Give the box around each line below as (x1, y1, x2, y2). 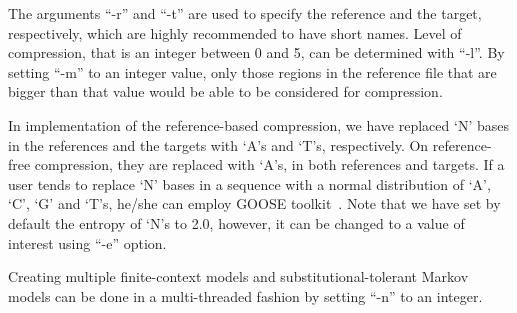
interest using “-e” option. (8, 232, 167, 253)
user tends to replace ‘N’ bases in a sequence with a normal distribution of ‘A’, (8, 173, 491, 194)
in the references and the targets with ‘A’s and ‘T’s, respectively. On (8, 134, 429, 155)
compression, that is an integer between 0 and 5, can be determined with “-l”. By (8, 42, 505, 63)
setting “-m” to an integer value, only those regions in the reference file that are (8, 61, 497, 82)
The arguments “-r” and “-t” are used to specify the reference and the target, (8, 3, 482, 23)
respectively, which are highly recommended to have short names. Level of (8, 22, 462, 43)
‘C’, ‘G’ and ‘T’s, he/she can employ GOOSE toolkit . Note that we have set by (8, 193, 501, 214)
